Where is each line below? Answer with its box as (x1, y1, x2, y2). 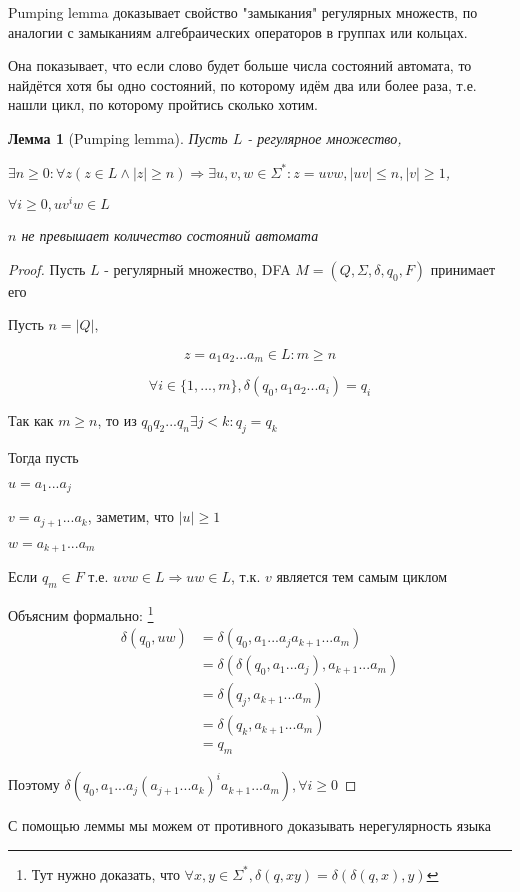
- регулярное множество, (247, 127, 402, 148)
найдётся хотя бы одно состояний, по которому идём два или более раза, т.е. (8, 74, 477, 95)
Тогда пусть (8, 447, 79, 468)
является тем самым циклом (276, 566, 448, 587)
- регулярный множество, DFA (104, 258, 291, 279)
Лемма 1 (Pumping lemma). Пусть (8, 127, 228, 148)
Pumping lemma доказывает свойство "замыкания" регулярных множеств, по (8, 2, 478, 22)
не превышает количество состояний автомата (21, 225, 319, 246)
